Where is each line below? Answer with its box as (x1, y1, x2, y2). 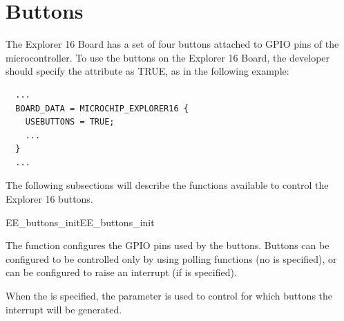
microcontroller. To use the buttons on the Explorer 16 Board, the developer (6, 50, 330, 64)
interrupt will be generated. (6, 302, 122, 316)
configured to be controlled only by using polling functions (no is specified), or (6, 251, 337, 266)
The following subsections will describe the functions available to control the (6, 178, 329, 192)
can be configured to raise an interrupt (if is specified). (6, 265, 237, 279)
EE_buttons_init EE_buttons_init (6, 214, 155, 229)
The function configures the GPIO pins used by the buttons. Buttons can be (6, 238, 329, 253)
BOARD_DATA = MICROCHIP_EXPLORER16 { (15, 103, 189, 113)
